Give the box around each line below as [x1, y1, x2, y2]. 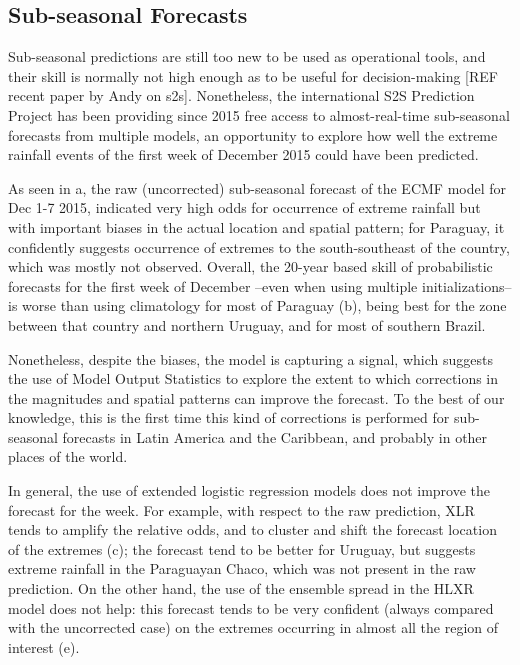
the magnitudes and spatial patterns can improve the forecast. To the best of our [8, 387, 505, 408]
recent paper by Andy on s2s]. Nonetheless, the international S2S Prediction [8, 85, 475, 106]
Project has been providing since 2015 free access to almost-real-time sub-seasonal [8, 104, 510, 125]
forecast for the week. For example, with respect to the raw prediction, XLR [8, 499, 475, 520]
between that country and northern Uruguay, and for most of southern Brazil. [8, 314, 486, 335]
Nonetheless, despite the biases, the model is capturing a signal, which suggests [8, 348, 493, 369]
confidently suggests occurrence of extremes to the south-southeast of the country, [8, 236, 510, 257]
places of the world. [8, 446, 128, 467]
